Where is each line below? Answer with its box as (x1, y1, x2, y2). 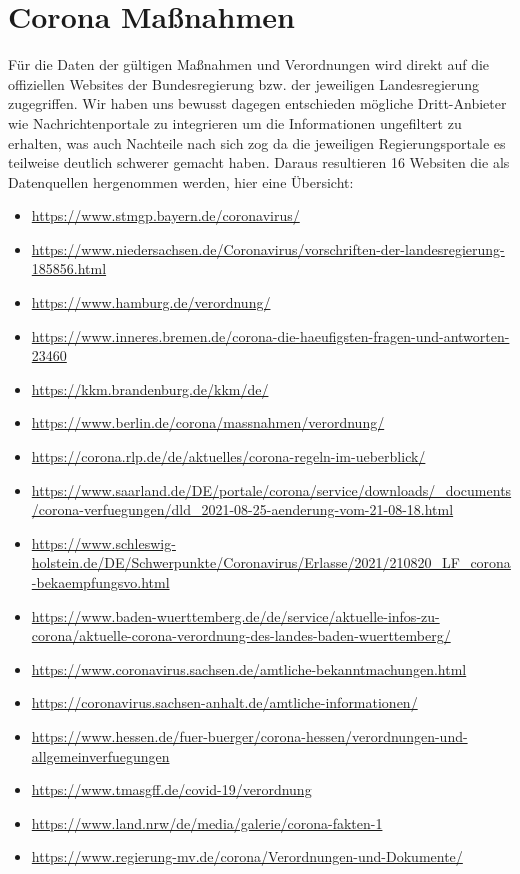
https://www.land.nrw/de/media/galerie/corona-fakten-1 (31, 812, 383, 833)
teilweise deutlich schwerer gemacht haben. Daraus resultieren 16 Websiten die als (8, 152, 510, 173)
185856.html (31, 258, 107, 279)
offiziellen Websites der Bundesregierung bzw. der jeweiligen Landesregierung (8, 73, 480, 94)
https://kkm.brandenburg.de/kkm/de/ (31, 378, 269, 399)
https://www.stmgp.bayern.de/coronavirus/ (31, 205, 300, 226)
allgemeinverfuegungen (31, 745, 170, 766)
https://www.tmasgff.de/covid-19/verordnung (31, 779, 312, 800)
